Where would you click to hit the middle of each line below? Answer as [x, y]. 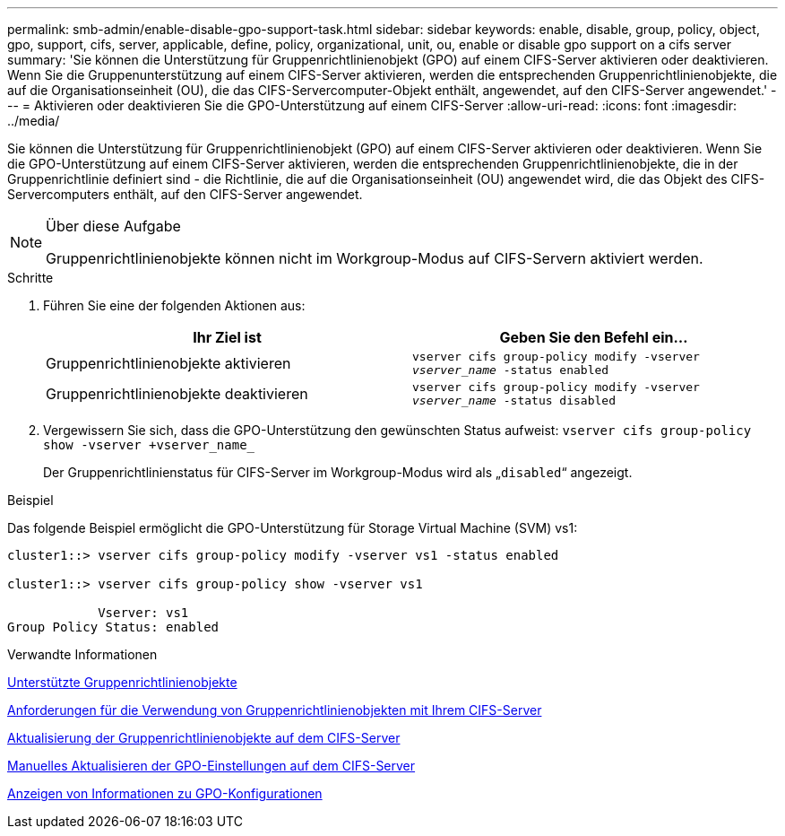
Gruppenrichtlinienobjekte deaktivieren [177, 394]
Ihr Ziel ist [227, 337]
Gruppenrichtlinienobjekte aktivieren [168, 363]
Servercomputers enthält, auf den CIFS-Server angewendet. [185, 194]
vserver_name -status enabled [511, 370]
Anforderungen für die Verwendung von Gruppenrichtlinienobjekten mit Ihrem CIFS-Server [275, 710]
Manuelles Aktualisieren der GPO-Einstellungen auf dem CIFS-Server [211, 766]
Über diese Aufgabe [113, 226]
